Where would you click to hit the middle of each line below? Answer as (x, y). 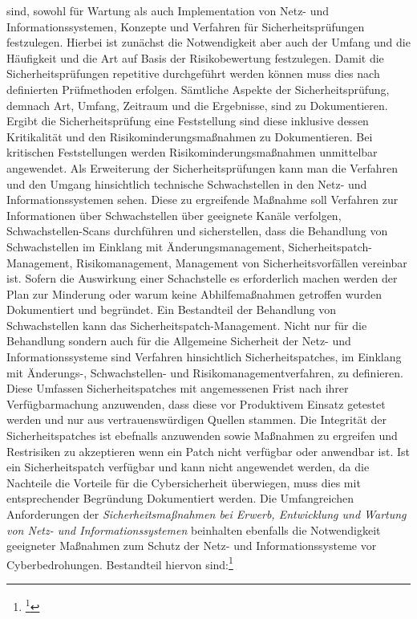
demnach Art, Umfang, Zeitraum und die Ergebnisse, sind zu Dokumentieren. (197, 105)
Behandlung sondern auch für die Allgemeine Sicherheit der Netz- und (179, 341)
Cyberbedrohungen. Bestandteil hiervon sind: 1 (120, 563)
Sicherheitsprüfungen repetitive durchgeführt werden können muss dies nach (193, 73)
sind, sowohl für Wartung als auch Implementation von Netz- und (168, 10)
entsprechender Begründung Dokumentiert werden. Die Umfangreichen (180, 498)
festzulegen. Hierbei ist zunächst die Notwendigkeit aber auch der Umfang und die (208, 42)
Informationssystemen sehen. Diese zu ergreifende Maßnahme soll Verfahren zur (202, 200)
